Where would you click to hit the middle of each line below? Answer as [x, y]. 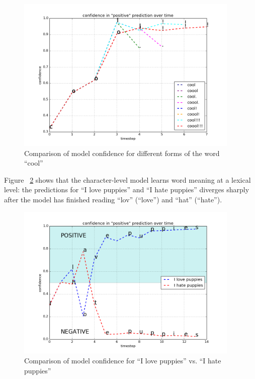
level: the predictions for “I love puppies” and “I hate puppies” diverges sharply [127, 189]
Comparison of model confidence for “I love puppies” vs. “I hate [123, 361]
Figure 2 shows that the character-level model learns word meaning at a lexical [127, 179]
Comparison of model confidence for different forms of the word [122, 153]
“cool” [34, 163]
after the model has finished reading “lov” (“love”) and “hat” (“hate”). [113, 199]
